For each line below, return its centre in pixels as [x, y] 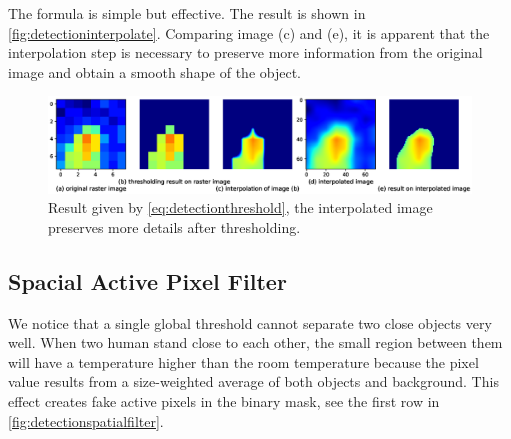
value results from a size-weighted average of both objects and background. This [253, 381]
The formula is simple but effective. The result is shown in [187, 13]
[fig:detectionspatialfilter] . [86, 420]
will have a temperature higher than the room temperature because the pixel [243, 361]
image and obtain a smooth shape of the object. [154, 71]
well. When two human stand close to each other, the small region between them [255, 342]
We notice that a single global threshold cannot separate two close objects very [250, 322]
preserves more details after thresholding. [174, 226]
